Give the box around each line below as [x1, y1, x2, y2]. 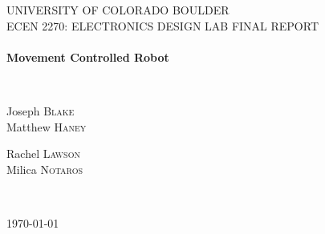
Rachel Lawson [6, 145, 80, 162]
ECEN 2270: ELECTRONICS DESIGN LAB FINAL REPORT [6, 17, 319, 34]
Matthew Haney [6, 118, 87, 135]
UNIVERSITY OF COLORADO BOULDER [6, 2, 230, 18]
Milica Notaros [6, 160, 83, 177]
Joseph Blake [6, 102, 75, 119]
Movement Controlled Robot [6, 48, 169, 65]
